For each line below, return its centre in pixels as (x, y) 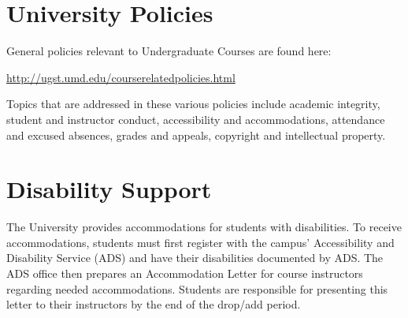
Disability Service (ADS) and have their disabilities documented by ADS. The (195, 258)
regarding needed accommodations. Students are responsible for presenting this (197, 288)
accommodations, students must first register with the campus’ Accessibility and (200, 242)
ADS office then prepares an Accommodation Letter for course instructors (185, 273)
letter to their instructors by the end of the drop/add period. (154, 304)
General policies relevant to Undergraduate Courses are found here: (169, 51)
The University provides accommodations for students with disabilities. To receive (204, 227)
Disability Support (109, 189)
